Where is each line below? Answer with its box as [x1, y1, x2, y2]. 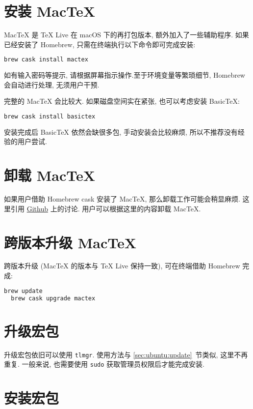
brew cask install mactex [4, 56, 88, 63]
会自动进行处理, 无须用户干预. [4, 79, 100, 89]
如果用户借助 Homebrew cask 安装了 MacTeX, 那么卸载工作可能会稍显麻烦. [4, 194, 240, 204]
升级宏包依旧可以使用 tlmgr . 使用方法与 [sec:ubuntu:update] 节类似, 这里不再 [4, 349, 248, 359]
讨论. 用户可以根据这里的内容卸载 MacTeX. [64, 203, 201, 213]
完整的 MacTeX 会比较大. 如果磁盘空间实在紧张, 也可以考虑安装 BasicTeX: [4, 96, 240, 106]
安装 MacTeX [4, 1, 96, 21]
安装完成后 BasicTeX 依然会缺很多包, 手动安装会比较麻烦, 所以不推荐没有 [4, 126, 238, 137]
